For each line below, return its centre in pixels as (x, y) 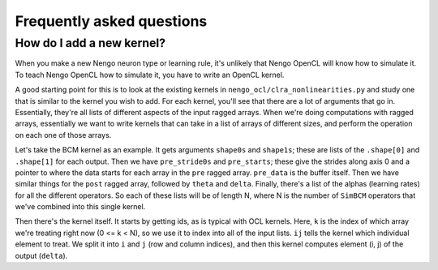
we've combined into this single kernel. (80, 207)
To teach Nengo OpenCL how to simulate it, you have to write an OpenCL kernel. (150, 75)
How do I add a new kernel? (90, 43)
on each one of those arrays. (63, 135)
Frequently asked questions (111, 21)
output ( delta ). (41, 255)
